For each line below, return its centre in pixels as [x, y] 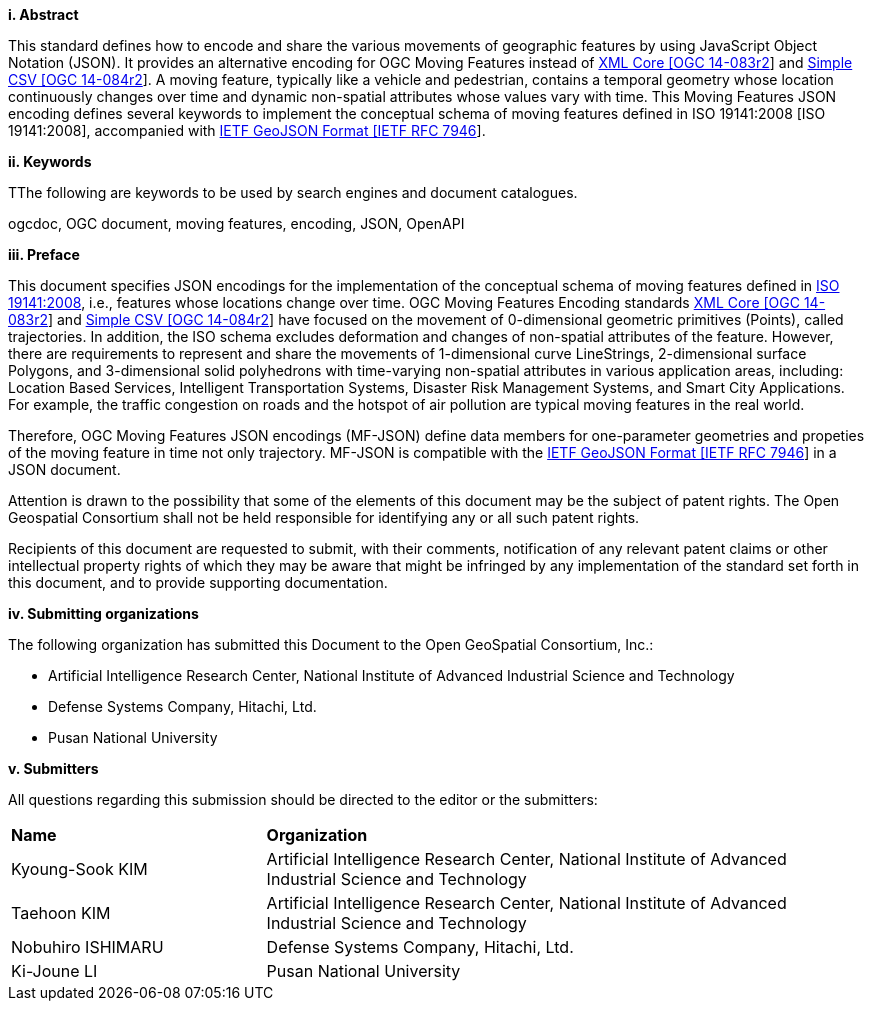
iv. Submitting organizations [103, 613]
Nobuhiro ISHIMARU [87, 947]
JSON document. [64, 469]
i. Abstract [43, 14]
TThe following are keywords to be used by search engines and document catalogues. [293, 192]
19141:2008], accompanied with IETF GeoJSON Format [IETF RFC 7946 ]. [247, 130]
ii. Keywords [50, 161]
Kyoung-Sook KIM [79, 869]
